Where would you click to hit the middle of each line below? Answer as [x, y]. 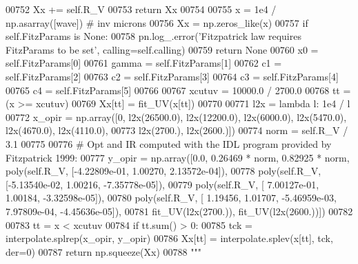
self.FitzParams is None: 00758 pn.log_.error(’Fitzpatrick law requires [153, 36]
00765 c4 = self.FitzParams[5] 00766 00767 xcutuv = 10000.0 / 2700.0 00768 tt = [178, 90]
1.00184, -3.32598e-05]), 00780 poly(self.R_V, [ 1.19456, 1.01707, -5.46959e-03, [171, 198]
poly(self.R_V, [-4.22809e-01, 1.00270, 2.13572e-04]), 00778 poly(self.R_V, [163, 171]
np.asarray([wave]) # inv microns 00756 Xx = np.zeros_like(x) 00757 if [157, 22]
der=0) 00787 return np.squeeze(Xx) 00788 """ [103, 251]
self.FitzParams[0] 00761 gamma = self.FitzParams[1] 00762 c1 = [144, 63]
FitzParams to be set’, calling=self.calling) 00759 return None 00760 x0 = [162, 49]
